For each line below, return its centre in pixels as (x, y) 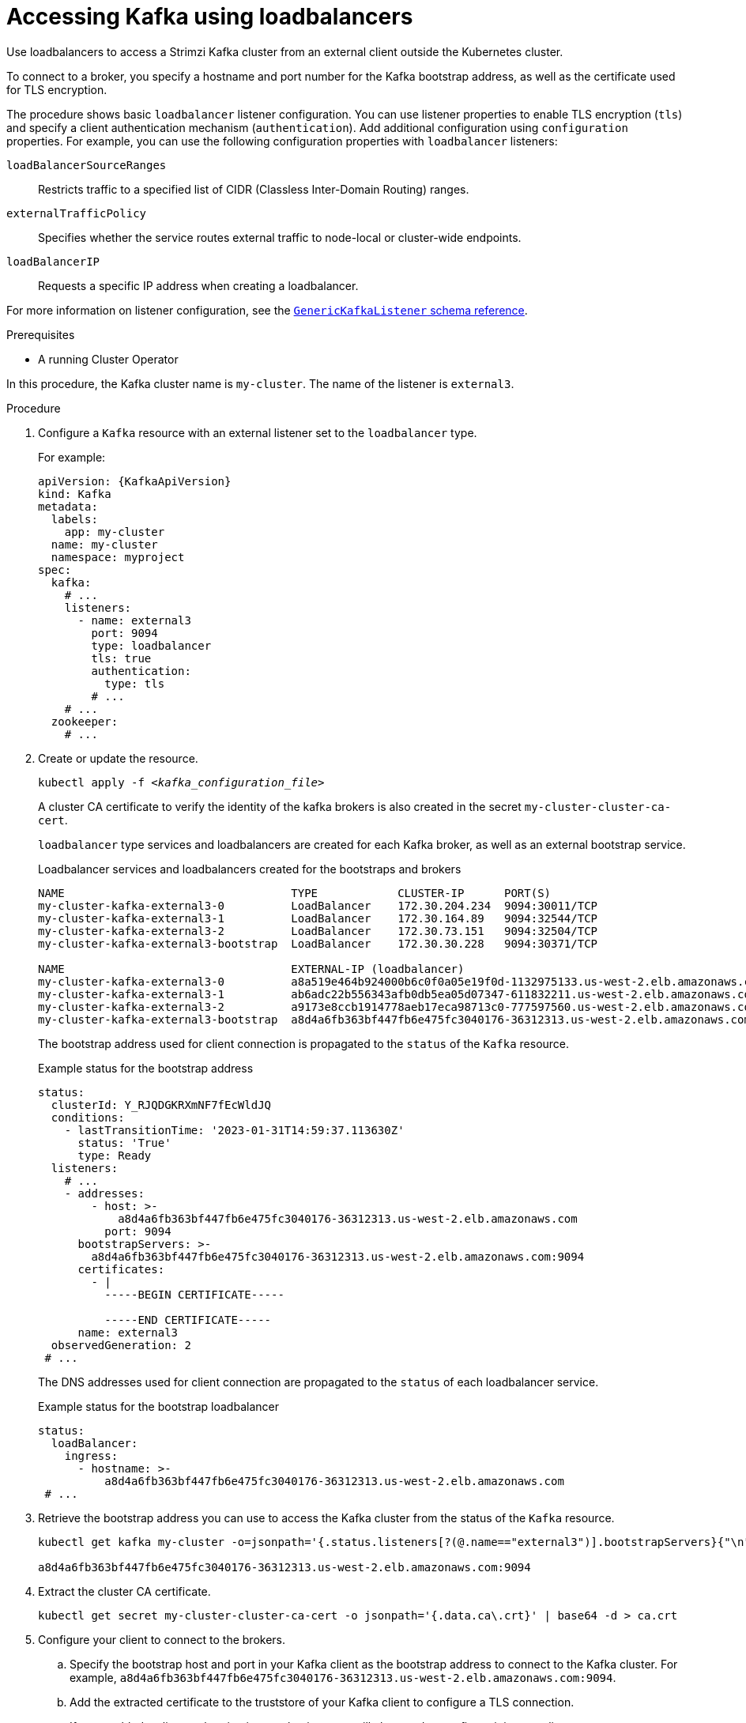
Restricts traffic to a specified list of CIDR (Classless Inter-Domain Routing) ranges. (254, 189)
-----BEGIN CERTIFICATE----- (194, 1294)
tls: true (121, 658)
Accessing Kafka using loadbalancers (210, 17)
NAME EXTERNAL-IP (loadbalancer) (251, 969)
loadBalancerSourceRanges (87, 165)
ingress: (91, 1455)
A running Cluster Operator (108, 359)
